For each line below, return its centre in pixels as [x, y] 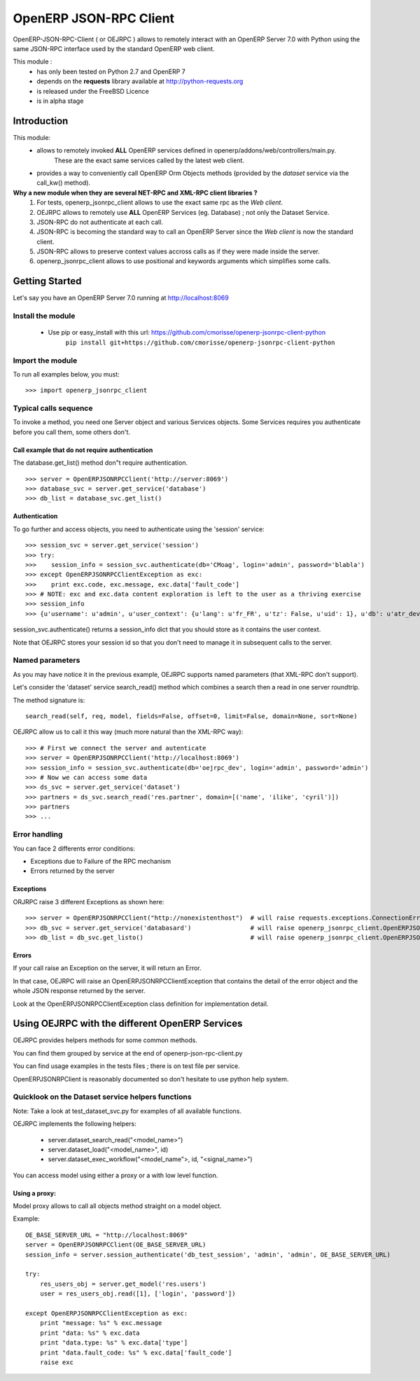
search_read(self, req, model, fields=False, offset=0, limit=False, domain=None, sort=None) [191, 716]
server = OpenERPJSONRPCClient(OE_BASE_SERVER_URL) [116, 1245]
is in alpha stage [60, 101]
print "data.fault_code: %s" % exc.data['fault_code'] [136, 1352]
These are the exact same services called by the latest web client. [149, 160]
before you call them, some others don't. [72, 432]
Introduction [41, 121]
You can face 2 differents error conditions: [74, 848]
